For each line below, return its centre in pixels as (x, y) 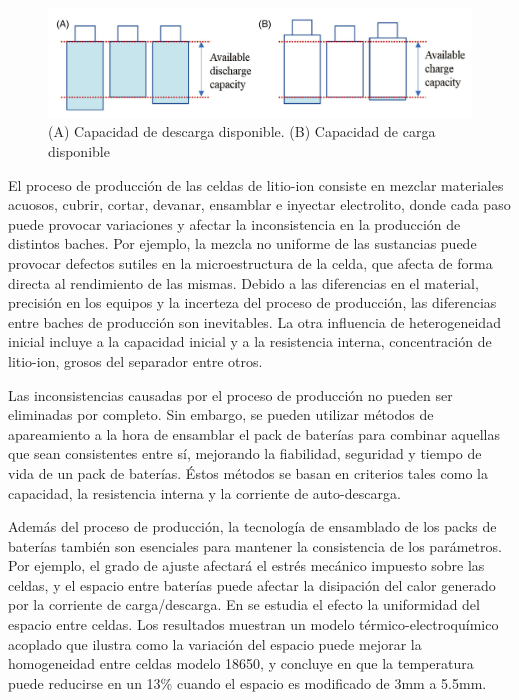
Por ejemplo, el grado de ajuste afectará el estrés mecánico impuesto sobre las (246, 565)
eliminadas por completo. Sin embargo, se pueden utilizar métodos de (221, 414)
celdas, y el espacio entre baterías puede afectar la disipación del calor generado (252, 584)
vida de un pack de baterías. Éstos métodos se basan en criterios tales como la (248, 472)
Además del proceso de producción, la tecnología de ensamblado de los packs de (252, 526)
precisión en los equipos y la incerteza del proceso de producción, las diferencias (252, 302)
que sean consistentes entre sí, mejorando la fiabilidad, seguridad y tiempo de (245, 453)
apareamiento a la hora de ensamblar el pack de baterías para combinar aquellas (254, 433)
